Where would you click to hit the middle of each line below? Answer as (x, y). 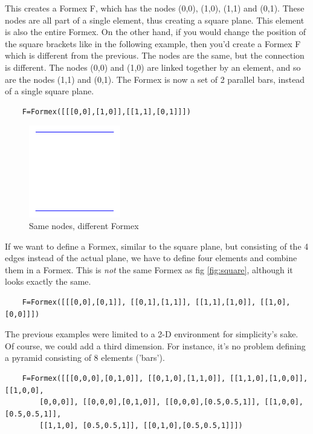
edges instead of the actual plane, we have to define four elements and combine (151, 258)
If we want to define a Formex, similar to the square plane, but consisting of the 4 (157, 246)
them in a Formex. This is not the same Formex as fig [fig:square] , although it (149, 269)
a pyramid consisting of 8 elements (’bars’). (85, 358)
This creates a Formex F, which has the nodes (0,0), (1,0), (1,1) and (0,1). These (155, 8)
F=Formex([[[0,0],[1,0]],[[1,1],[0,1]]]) (106, 112)
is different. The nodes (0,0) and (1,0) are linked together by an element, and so (153, 67)
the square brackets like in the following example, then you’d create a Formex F (153, 43)
